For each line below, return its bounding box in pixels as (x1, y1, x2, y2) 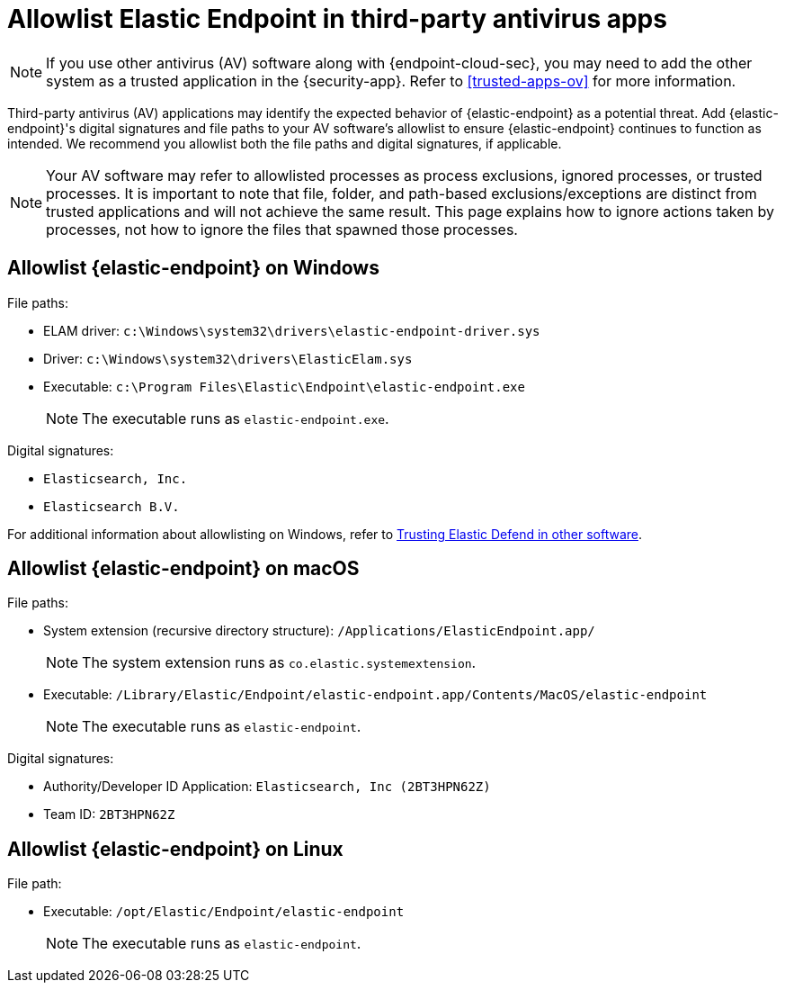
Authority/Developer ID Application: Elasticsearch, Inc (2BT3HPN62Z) (43, 778, 491, 795)
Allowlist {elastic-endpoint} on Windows (7, 256, 379, 280)
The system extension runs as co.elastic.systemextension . (82, 653, 477, 672)
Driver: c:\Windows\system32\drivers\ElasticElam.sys (43, 350, 413, 366)
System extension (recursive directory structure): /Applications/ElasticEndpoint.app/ (43, 623, 595, 639)
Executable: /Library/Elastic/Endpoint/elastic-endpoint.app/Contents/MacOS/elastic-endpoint (43, 687, 708, 703)
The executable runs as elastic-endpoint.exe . (82, 409, 389, 427)
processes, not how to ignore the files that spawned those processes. (46, 220, 518, 238)
